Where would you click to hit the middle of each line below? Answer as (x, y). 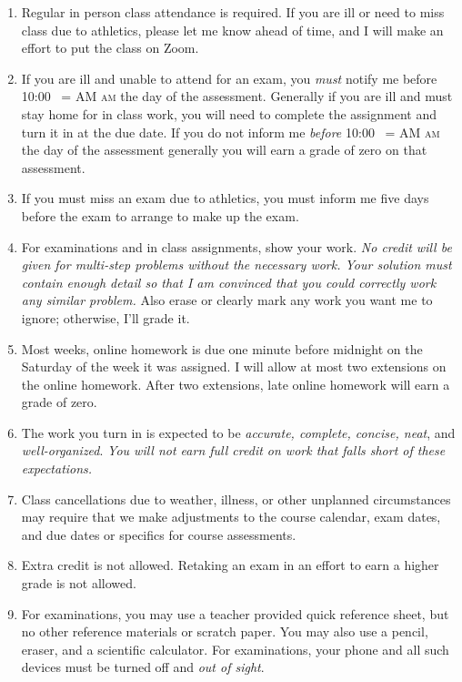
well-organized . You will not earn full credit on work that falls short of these (233, 450)
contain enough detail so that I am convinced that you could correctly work (229, 282)
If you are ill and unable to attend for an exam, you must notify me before (229, 78)
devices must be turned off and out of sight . (143, 667)
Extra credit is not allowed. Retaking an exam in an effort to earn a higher (230, 565)
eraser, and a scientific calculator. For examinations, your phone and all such (235, 649)
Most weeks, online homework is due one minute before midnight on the (222, 348)
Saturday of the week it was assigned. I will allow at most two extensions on (234, 366)
